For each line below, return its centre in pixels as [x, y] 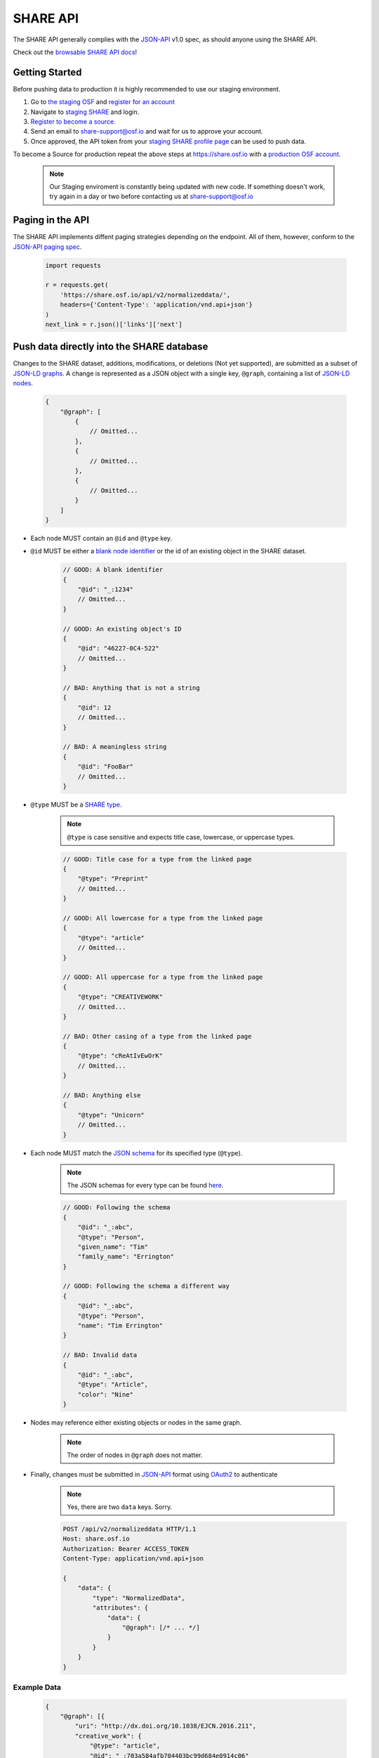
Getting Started [47, 72]
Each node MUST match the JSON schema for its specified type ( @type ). [137, 1153]
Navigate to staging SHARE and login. [85, 112]
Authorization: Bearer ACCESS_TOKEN [126, 1548]
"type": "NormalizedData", [139, 1598]
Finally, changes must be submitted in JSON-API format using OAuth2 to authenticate [154, 1475]
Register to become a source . [73, 122]
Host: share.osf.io [96, 1539]
